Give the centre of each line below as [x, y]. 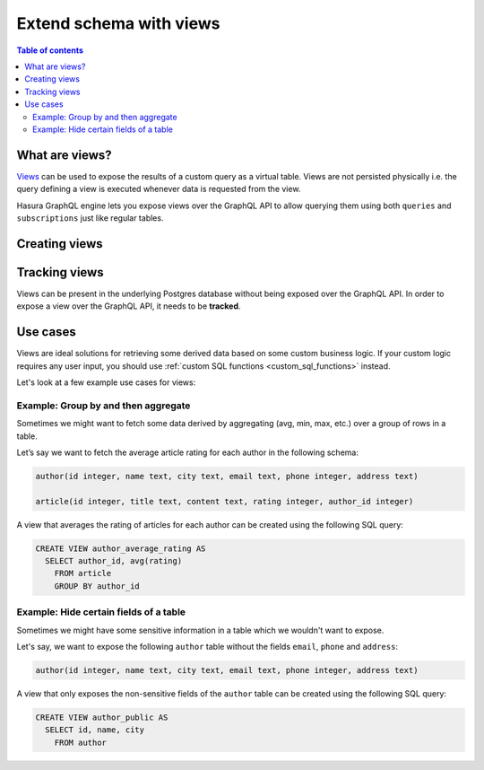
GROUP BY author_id [97, 586]
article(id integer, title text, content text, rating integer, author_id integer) [225, 501]
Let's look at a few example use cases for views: [106, 382]
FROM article [83, 573]
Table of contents [50, 50]
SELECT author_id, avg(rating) [114, 561]
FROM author [81, 742]
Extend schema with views [118, 23]
